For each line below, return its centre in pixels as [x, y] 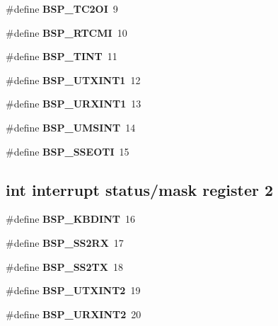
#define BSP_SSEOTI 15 [68, 151]
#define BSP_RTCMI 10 [66, 32]
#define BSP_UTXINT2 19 [73, 290]
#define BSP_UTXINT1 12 [73, 80]
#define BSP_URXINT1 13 [74, 104]
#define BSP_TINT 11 [62, 56]
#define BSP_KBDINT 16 [70, 219]
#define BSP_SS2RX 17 [65, 242]
